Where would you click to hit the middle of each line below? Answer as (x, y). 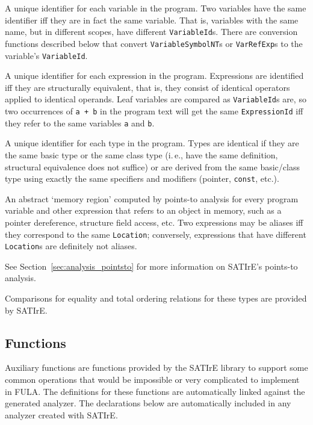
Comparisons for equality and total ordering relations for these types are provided (156, 298)
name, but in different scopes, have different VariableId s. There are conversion (151, 32)
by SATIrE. (26, 310)
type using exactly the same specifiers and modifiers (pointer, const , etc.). (142, 178)
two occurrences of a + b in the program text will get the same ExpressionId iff (154, 111)
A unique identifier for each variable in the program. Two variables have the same (156, 8)
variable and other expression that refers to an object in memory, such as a (143, 210)
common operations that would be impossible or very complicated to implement (152, 380)
